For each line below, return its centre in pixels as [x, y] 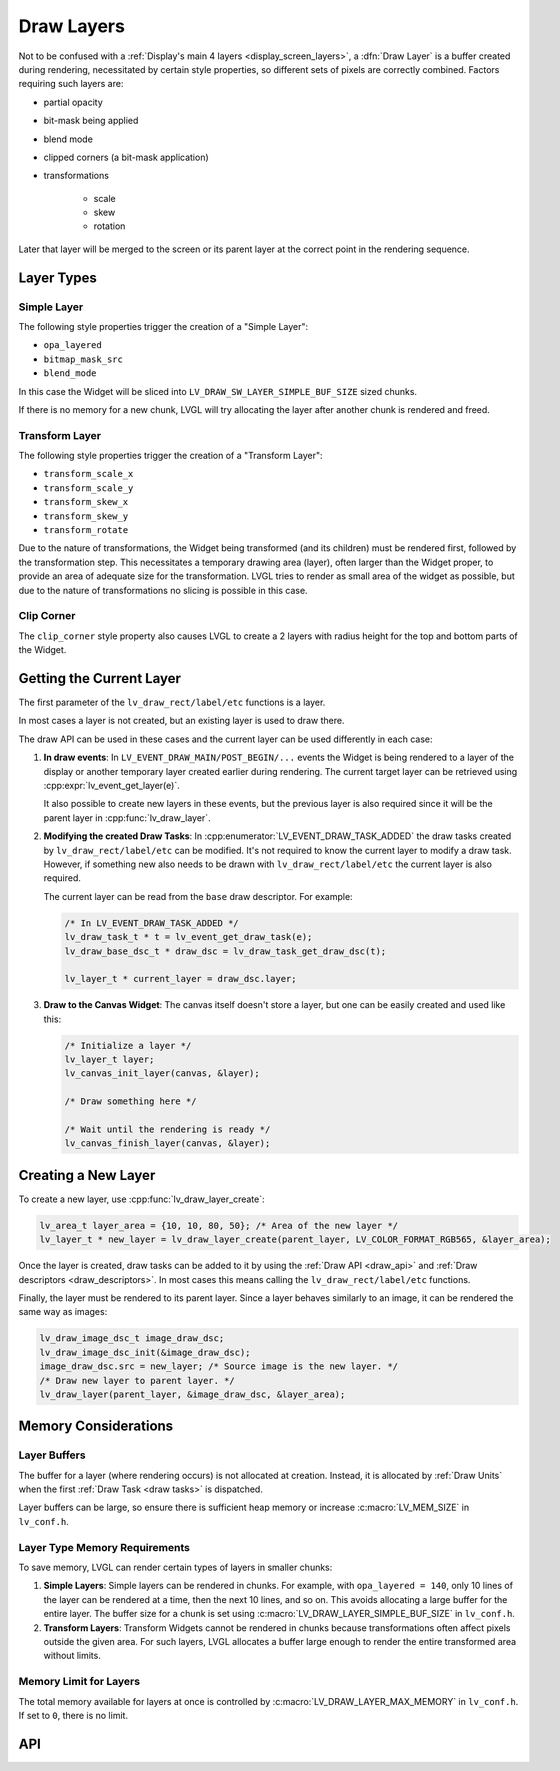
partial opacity [73, 102]
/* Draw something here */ [130, 1101]
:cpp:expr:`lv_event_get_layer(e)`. [111, 785]
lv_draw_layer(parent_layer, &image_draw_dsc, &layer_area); [192, 1394]
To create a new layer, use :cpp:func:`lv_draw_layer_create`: [141, 1199]
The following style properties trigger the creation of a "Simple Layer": [163, 326]
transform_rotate [86, 530]
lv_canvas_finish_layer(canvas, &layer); [167, 1143]
